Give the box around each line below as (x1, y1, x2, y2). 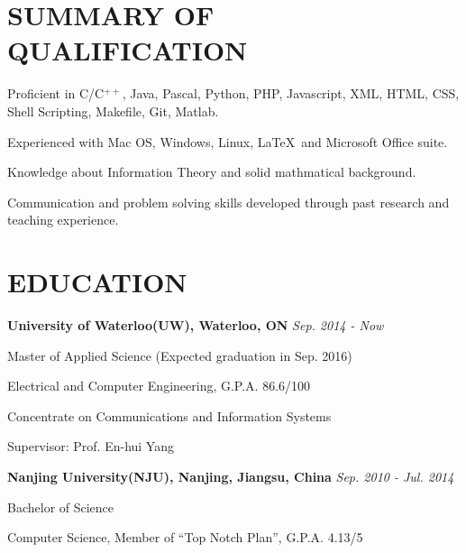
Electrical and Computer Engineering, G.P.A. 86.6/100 (7, 376, 311, 395)
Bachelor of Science (7, 497, 114, 516)
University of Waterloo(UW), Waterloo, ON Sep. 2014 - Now (7, 316, 384, 334)
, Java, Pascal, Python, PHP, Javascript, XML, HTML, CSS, (122, 84, 460, 103)
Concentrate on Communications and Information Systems (7, 406, 332, 425)
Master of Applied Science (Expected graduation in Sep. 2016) (7, 346, 352, 364)
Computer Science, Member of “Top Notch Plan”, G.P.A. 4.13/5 (7, 528, 363, 547)
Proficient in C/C (7, 84, 105, 103)
